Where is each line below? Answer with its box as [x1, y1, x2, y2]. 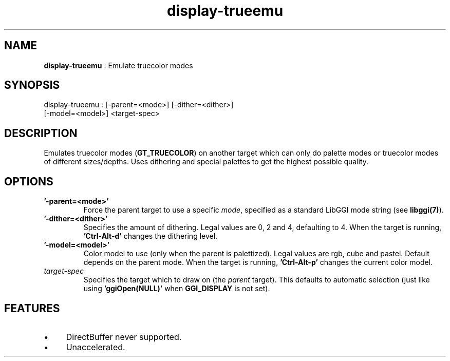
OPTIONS [4, 175, 53, 188]
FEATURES [4, 301, 60, 315]
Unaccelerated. [66, 341, 125, 352]
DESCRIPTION [4, 126, 78, 140]
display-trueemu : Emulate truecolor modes [44, 61, 193, 70]
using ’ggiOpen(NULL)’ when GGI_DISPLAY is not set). [83, 284, 270, 293]
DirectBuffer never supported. [66, 331, 182, 342]
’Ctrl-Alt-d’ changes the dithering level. [83, 232, 218, 241]
